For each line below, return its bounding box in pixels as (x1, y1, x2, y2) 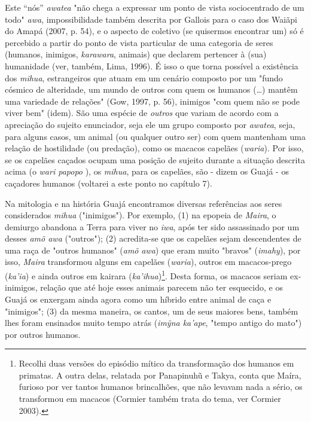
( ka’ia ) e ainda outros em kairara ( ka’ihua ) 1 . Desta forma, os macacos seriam (5, 268, 288, 282)
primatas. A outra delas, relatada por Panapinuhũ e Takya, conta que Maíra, (19, 368, 301, 381)
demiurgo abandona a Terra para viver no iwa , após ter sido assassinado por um (5, 220, 300, 233)
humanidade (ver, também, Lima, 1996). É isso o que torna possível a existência (5, 59, 298, 72)
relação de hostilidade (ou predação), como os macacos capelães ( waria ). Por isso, (5, 142, 304, 154)
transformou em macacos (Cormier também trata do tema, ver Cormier (19, 392, 281, 405)
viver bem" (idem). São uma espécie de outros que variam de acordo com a (5, 106, 279, 119)
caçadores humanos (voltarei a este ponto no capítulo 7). (5, 176, 212, 189)
